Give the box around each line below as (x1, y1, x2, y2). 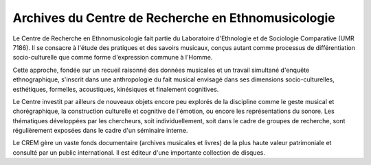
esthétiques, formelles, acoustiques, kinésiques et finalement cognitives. (12, 85, 219, 93)
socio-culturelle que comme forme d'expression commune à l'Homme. (12, 53, 213, 62)
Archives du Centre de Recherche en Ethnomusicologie (12, 10, 336, 25)
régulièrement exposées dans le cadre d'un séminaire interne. (12, 127, 188, 135)
